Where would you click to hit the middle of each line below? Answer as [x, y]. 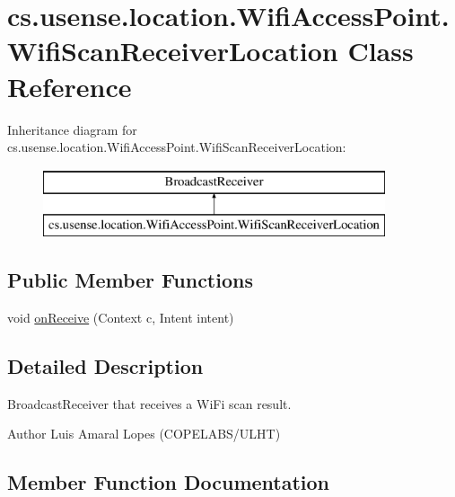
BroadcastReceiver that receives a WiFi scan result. [149, 403]
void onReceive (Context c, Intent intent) [121, 318]
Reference [70, 86]
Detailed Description [105, 366]
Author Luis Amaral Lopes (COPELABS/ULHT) [144, 434]
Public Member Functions [130, 280]
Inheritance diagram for [72, 129]
